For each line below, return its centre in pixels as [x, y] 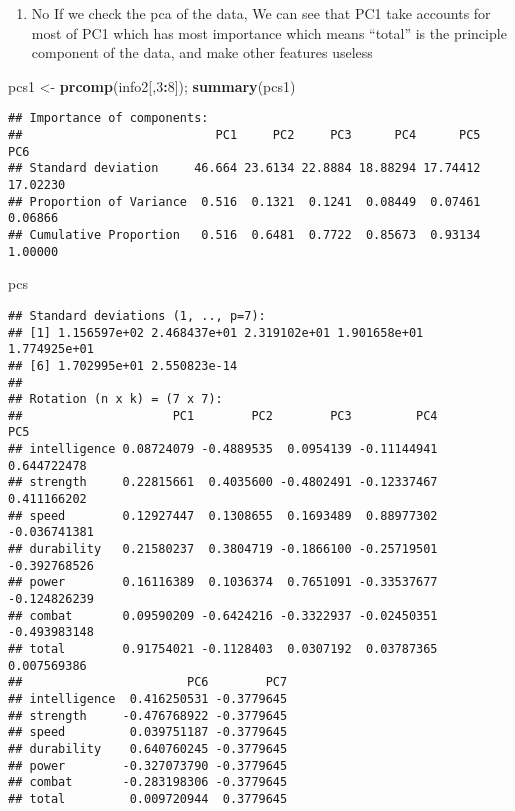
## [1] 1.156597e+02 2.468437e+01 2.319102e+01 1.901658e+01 [216, 332]
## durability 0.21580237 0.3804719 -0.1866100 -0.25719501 [223, 549]
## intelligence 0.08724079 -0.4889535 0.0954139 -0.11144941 [223, 449]
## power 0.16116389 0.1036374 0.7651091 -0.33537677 [223, 582]
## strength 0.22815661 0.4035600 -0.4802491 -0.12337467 [223, 482]
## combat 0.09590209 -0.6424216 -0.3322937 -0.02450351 [223, 615]
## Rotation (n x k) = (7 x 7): [115, 399]
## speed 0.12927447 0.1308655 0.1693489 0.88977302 [223, 515]
